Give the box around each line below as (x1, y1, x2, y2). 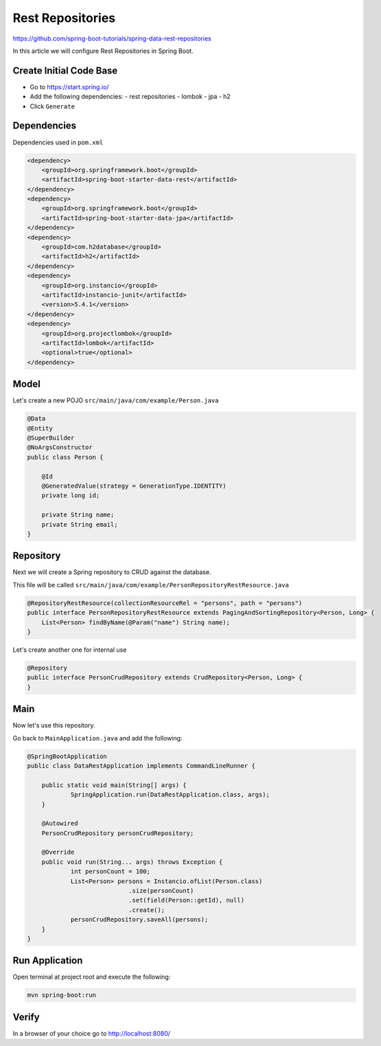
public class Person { (27, 453, 104, 461)
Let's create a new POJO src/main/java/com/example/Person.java (12, 396, 219, 405)
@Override (41, 848, 75, 856)
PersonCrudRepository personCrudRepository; (41, 829, 194, 837)
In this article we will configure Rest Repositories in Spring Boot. (12, 47, 194, 55)
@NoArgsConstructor (27, 444, 93, 451)
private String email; (41, 521, 118, 528)
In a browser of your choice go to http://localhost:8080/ (12, 1029, 171, 1037)
